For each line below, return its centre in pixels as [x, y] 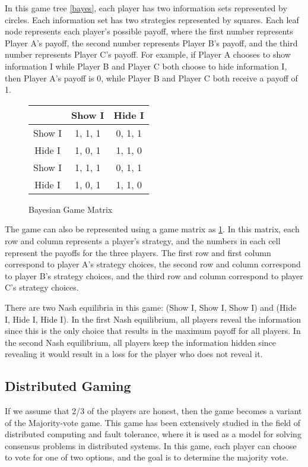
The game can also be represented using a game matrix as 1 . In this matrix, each [152, 229]
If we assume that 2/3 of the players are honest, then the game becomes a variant [153, 411]
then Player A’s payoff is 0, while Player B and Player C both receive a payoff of [151, 78]
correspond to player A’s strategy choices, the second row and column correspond [153, 264]
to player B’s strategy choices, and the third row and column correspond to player [154, 275]
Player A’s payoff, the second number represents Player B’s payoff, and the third [151, 42]
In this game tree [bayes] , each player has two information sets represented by [146, 8]
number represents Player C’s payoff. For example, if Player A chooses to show [148, 54]
